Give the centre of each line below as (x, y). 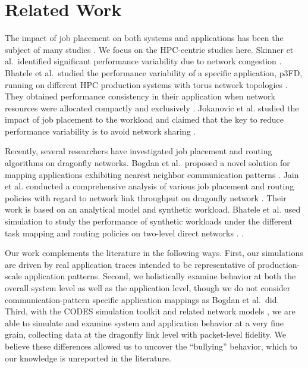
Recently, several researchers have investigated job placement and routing (139, 151)
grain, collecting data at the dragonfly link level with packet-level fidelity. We (145, 334)
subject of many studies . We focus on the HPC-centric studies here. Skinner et (149, 49)
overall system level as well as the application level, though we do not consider (148, 288)
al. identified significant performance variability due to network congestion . (143, 61)
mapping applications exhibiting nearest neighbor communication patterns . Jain (152, 174)
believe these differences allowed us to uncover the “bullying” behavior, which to (151, 346)
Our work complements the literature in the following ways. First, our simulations (154, 253)
